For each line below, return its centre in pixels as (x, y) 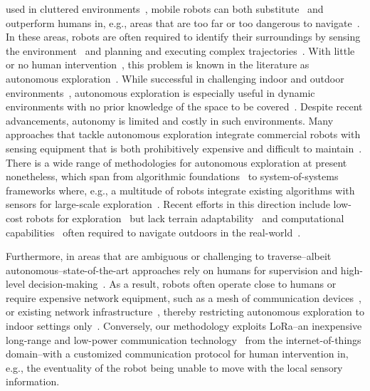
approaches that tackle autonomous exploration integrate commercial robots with (183, 134)
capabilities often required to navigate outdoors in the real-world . (153, 232)
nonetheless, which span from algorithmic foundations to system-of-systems (172, 176)
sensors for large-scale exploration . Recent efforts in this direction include (168, 204)
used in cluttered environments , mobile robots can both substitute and (165, 9)
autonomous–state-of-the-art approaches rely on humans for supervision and (172, 270)
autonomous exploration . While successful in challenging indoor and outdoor (175, 78)
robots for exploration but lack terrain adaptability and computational (185, 218)
